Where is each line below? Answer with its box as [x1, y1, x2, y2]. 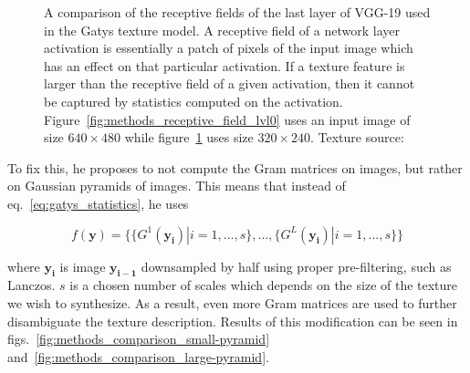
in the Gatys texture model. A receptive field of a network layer [44, 20, 400, 39]
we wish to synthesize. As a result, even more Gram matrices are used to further [7, 293, 457, 312]
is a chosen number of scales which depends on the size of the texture [69, 275, 458, 295]
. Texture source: [310, 128, 404, 147]
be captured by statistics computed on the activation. [44, 91, 343, 110]
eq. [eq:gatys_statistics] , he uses [7, 193, 189, 212]
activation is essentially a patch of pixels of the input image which [44, 38, 413, 57]
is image [59, 256, 106, 275]
